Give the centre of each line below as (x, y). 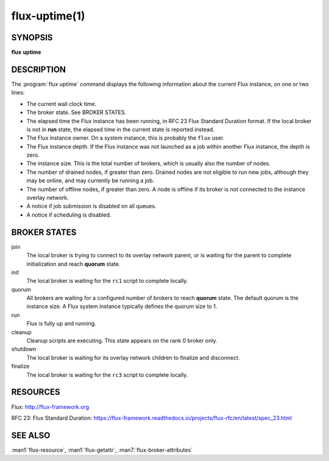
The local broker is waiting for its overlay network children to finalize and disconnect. (133, 357)
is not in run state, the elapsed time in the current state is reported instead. (120, 129)
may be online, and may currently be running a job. (90, 180)
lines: (18, 93)
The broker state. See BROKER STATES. (76, 112)
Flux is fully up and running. (62, 324)
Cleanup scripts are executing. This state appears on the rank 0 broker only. (122, 341)
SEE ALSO (31, 435)
